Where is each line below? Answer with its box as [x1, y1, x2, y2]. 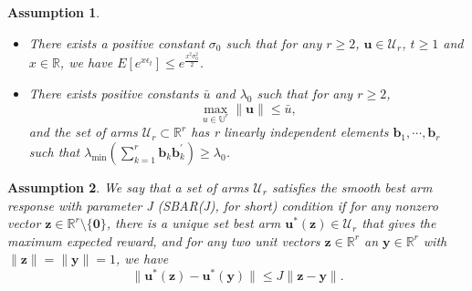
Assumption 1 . [7, 3, 100, 21]
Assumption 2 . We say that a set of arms [7, 177, 249, 196]
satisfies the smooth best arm [271, 177, 433, 196]
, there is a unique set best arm [106, 213, 281, 233]
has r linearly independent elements [191, 122, 389, 141]
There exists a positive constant [28, 33, 205, 52]
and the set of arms [28, 122, 138, 141]
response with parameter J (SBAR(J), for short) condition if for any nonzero [7, 195, 438, 214]
